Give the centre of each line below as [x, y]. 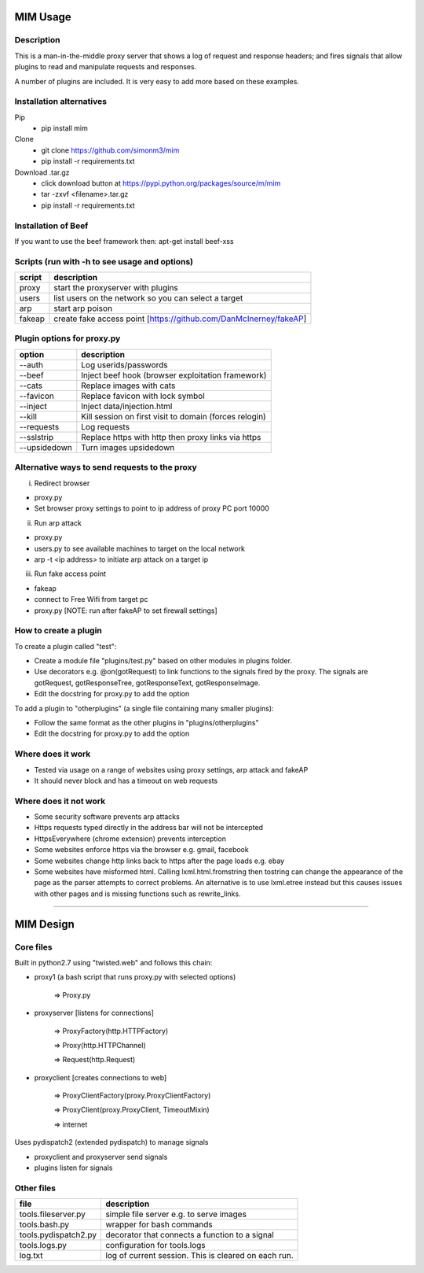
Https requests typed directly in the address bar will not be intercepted [148, 828]
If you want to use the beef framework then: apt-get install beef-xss [124, 241]
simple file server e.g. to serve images [176, 1214]
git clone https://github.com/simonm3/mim [110, 150]
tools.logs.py [43, 1245]
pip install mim [64, 128]
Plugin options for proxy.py [68, 338]
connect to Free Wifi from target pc [91, 600]
